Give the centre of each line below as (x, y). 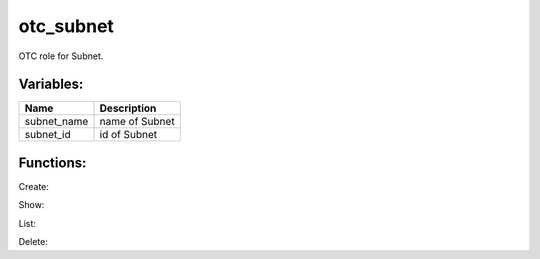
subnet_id (47, 135)
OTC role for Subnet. (61, 56)
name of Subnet (137, 122)
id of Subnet (128, 135)
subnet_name (56, 122)
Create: (34, 186)
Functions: (52, 162)
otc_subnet (66, 26)
